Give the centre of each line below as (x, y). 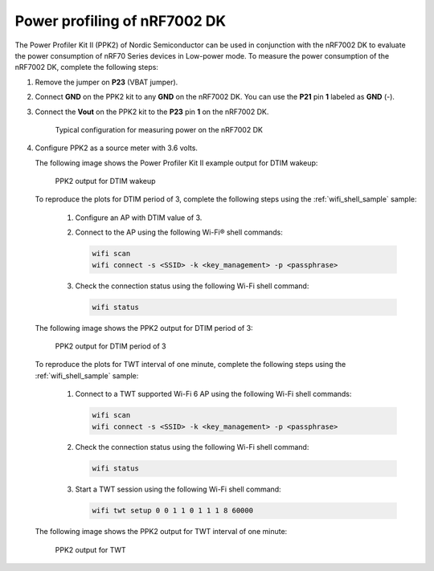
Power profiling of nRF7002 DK (121, 21)
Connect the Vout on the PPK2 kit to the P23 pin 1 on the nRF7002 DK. (152, 112)
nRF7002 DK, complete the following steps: (86, 67)
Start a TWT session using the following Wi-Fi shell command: (178, 489)
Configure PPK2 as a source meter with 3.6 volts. (117, 148)
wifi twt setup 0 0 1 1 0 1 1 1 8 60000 (172, 511)
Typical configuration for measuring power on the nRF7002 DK (159, 129)
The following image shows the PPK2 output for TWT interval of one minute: (161, 532)
